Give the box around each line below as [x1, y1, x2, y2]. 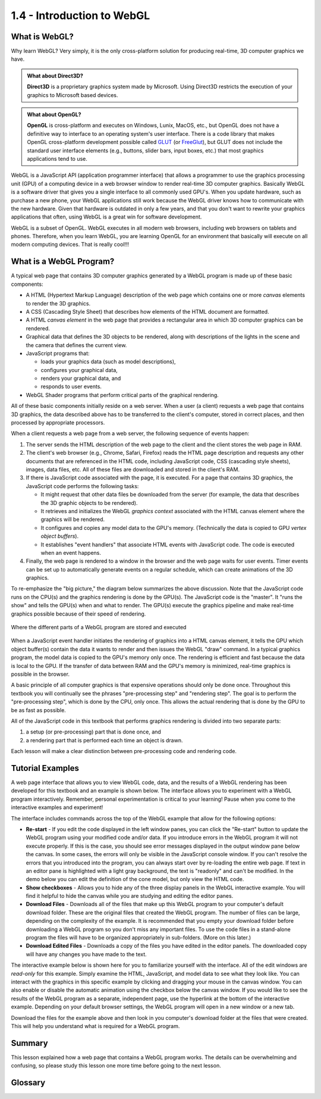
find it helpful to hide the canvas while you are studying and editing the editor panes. [26, 892, 234, 900]
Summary [11, 1038, 48, 1048]
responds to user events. [40, 383, 102, 390]
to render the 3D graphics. [26, 299, 91, 307]
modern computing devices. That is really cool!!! [11, 241, 130, 248]
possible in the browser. [11, 670, 70, 677]
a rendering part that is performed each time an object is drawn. [26, 736, 183, 744]
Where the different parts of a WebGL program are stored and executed [11, 624, 187, 631]
